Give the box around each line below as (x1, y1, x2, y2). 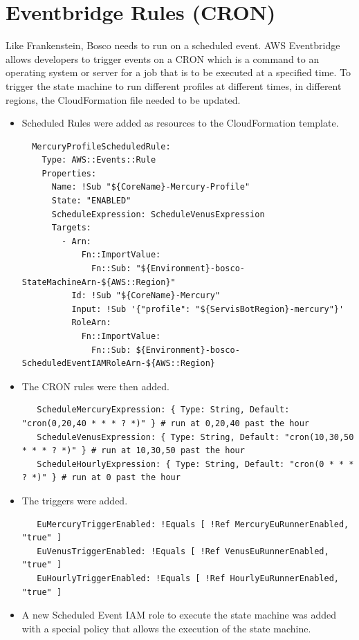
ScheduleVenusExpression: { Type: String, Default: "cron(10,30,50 (37, 432, 354, 442)
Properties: (42, 168, 97, 179)
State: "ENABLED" (51, 196, 131, 206)
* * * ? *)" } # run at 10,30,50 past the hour (21, 446, 245, 456)
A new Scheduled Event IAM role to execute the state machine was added (21, 607, 336, 622)
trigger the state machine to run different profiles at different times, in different (6, 78, 342, 93)
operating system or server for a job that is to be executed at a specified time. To (6, 65, 351, 80)
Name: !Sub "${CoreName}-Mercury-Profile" (51, 182, 250, 192)
